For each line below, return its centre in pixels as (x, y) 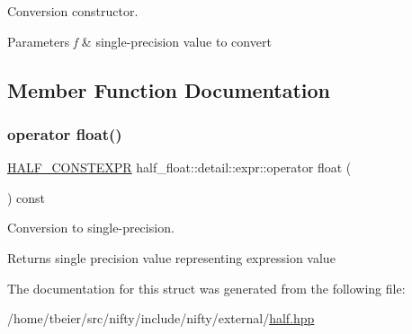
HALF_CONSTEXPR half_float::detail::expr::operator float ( (179, 167)
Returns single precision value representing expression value (171, 257)
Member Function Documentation (169, 89)
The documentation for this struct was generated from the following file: (206, 288)
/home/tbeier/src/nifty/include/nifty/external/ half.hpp (161, 318)
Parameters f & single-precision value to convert (139, 41)
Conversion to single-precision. (91, 228)
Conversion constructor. (73, 11)
